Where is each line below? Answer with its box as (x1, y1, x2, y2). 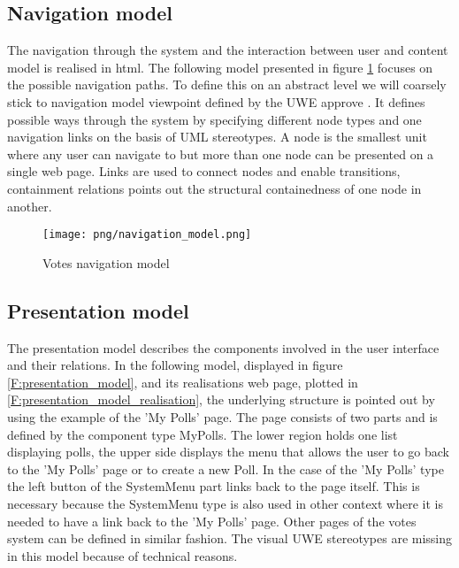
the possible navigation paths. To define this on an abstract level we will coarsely (7, 75, 447, 94)
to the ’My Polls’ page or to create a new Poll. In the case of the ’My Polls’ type (7, 459, 444, 478)
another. (7, 196, 52, 215)
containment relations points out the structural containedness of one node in (7, 179, 422, 197)
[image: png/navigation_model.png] (42, 228, 252, 242)
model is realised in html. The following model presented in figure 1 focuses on (7, 58, 433, 76)
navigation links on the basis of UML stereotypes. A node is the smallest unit (7, 127, 427, 146)
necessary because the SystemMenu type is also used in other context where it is (7, 494, 443, 512)
